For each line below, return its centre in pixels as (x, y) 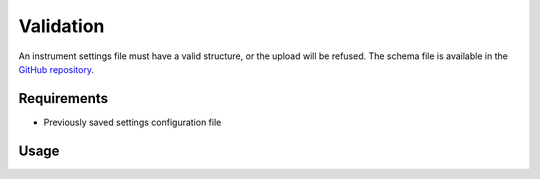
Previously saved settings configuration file (132, 122)
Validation (61, 26)
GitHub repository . (56, 69)
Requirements (63, 98)
